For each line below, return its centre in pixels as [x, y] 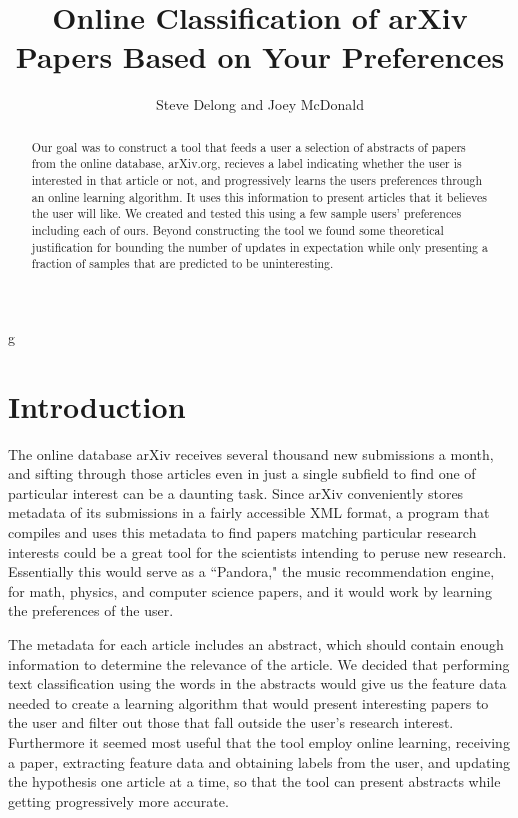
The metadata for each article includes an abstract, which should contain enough [256, 644]
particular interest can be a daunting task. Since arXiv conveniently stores [236, 492]
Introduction [97, 405]
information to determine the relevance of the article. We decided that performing [259, 663]
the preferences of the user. [91, 610]
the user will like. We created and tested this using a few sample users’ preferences [246, 213]
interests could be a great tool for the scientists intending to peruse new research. [257, 551]
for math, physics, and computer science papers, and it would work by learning [250, 590]
